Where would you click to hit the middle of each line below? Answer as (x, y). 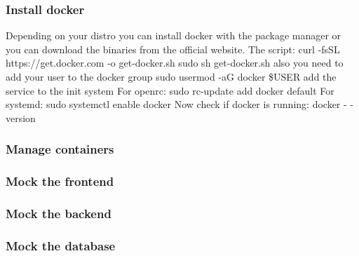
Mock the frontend (60, 181)
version (21, 117)
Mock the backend (59, 213)
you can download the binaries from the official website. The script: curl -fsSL (173, 49)
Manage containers (60, 149)
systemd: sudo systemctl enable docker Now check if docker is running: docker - (176, 104)
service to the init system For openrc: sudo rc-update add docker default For (170, 90)
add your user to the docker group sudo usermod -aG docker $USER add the (171, 76)
